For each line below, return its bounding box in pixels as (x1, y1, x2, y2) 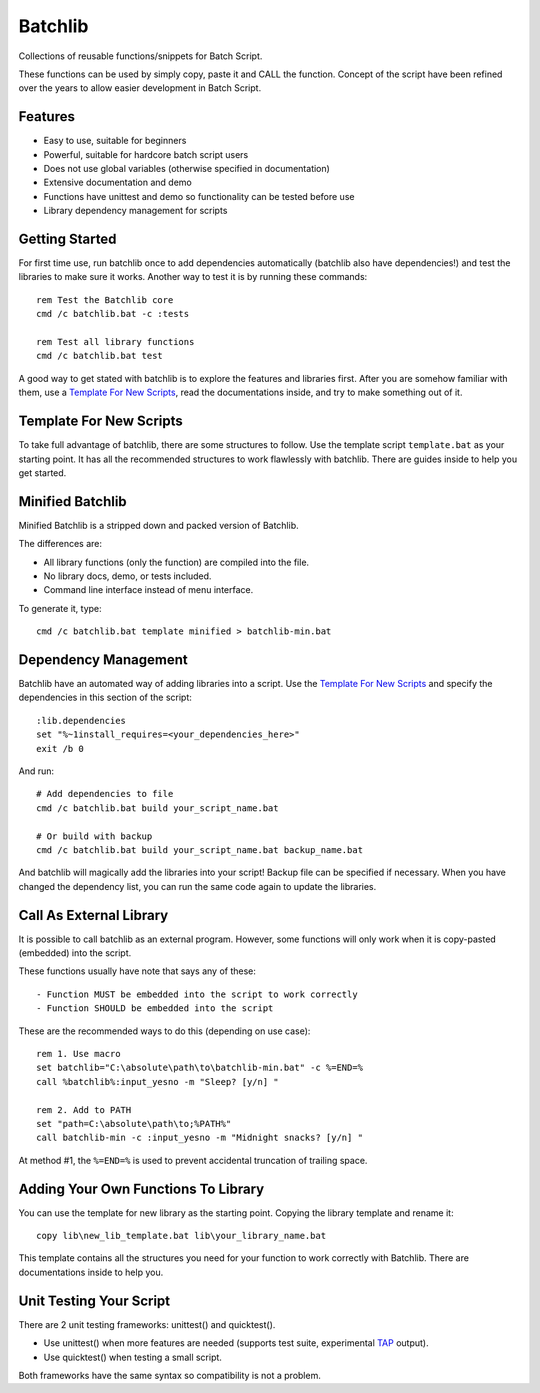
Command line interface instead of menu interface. (43, 584, 254, 596)
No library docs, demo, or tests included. (43, 570, 212, 582)
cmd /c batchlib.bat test (36, 350, 164, 362)
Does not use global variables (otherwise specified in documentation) (43, 163, 330, 175)
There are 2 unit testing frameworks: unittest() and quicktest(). (18, 1318, 276, 1330)
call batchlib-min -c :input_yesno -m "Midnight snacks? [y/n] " (36, 1132, 364, 1144)
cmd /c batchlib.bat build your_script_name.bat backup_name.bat (36, 844, 364, 855)
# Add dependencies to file (36, 788, 174, 800)
